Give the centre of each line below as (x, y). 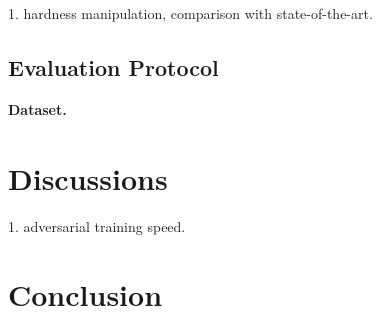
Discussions (88, 177)
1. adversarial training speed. (97, 225)
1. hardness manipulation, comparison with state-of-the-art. (190, 13)
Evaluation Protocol (113, 66)
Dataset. (37, 108)
